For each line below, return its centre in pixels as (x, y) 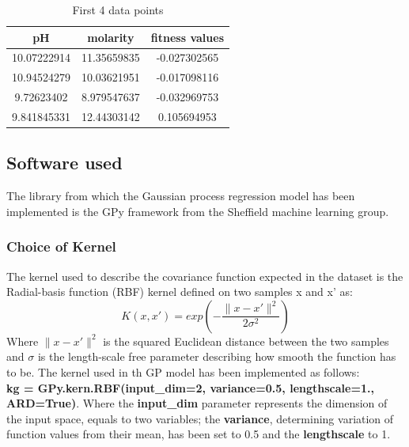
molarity (111, 37)
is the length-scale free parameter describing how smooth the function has (217, 356)
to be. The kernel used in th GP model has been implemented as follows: (183, 372)
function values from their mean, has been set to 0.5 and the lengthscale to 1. (199, 434)
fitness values (187, 37)
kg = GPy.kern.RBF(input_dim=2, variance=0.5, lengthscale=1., (190, 387)
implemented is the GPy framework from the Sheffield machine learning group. (198, 211)
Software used (64, 163)
